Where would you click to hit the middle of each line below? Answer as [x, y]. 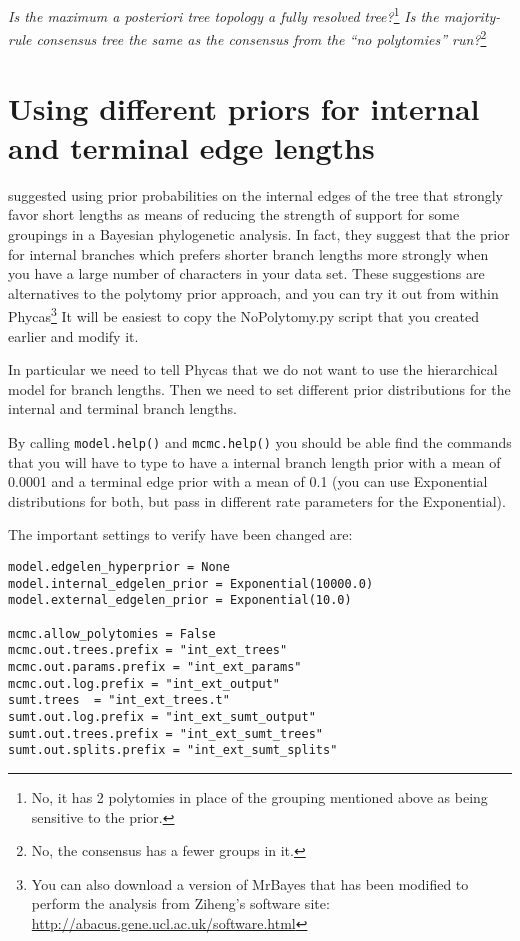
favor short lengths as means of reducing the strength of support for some [234, 214]
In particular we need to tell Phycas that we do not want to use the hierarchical [253, 369]
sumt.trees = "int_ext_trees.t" [119, 700]
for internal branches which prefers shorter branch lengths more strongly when [248, 253]
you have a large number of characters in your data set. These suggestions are [246, 273]
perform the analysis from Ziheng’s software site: [180, 903]
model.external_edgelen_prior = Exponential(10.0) [180, 600]
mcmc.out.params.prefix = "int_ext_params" [155, 666]
